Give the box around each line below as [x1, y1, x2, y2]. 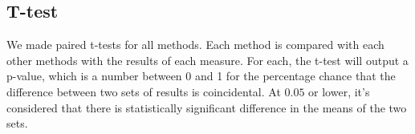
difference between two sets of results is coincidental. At [6, 83, 281, 99]
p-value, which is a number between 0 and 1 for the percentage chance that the [6, 67, 396, 84]
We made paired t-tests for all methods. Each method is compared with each [6, 36, 384, 53]
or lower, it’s [308, 83, 370, 99]
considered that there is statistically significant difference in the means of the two [6, 99, 407, 116]
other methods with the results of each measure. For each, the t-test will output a [6, 51, 409, 68]
